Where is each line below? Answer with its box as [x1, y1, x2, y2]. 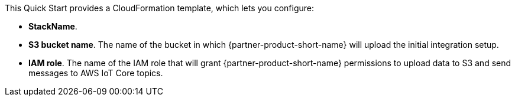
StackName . [28, 21, 77, 31]
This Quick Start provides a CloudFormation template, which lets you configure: [5, 3, 315, 13]
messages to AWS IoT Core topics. [28, 68, 163, 78]
